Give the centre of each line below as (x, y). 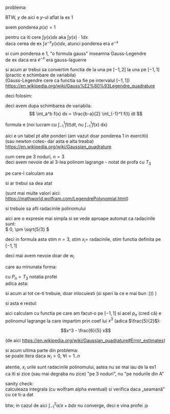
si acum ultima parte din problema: (42, 350)
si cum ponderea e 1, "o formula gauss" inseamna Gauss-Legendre (76, 53)
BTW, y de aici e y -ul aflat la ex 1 (39, 17)
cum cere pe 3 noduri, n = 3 (35, 156)
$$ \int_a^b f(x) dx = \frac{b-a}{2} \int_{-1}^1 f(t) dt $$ (86, 114)
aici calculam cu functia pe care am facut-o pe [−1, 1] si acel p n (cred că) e (83, 314)
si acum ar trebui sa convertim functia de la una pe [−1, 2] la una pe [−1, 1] (82, 70)
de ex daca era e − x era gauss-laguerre (46, 59)
